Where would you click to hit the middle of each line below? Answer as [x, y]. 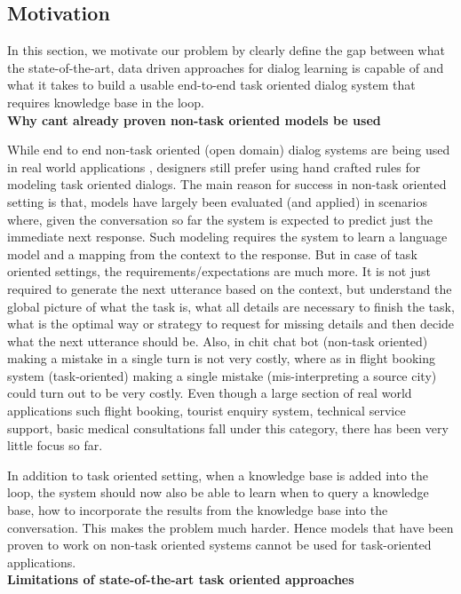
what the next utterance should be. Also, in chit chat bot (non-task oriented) [218, 341]
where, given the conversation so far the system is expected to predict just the [220, 219]
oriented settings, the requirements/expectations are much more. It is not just [219, 271]
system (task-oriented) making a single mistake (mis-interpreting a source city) [222, 375]
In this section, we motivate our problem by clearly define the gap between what [226, 50]
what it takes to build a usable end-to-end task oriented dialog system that [211, 85]
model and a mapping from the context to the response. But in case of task [212, 253]
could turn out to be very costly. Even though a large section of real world [210, 393]
